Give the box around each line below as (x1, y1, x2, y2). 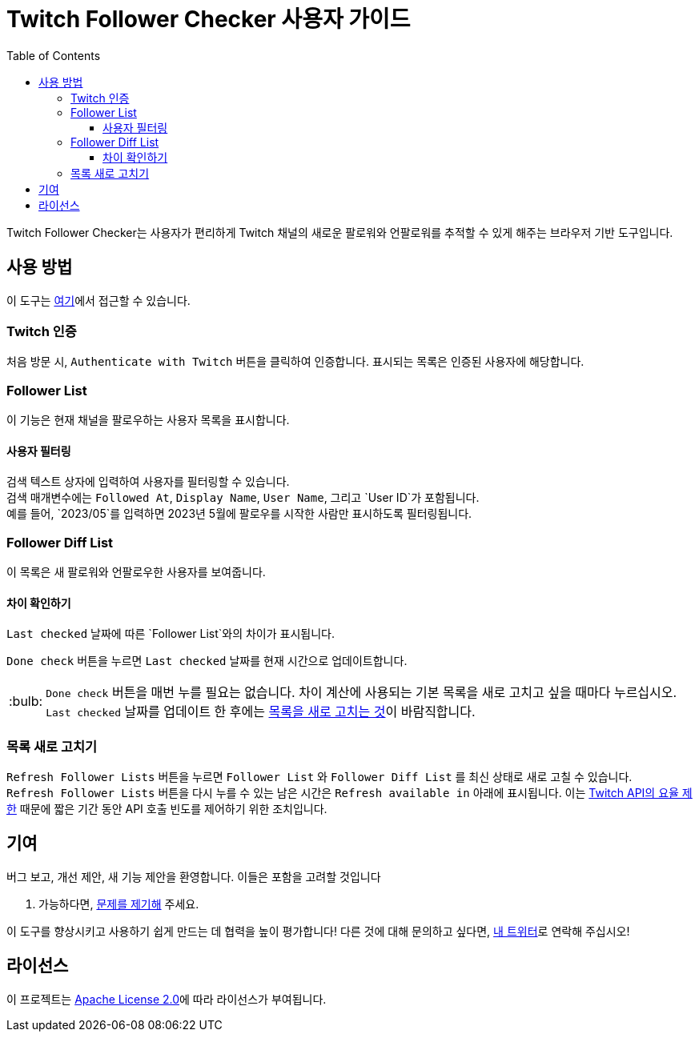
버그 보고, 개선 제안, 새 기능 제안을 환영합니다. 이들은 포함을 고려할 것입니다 (6, 869, 381, 884)
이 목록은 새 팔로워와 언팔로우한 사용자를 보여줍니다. (6, 565, 266, 579)
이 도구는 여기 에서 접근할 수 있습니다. (6, 293, 191, 307)
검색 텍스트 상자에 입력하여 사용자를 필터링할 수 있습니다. (6, 475, 290, 489)
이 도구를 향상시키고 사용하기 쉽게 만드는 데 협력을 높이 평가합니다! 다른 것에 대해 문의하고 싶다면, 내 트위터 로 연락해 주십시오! (6, 924, 630, 938)
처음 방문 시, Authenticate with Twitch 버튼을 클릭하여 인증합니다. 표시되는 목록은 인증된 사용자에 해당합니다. (6, 355, 585, 369)
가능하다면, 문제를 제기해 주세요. (38, 896, 199, 911)
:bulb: (9, 693, 43, 710)
